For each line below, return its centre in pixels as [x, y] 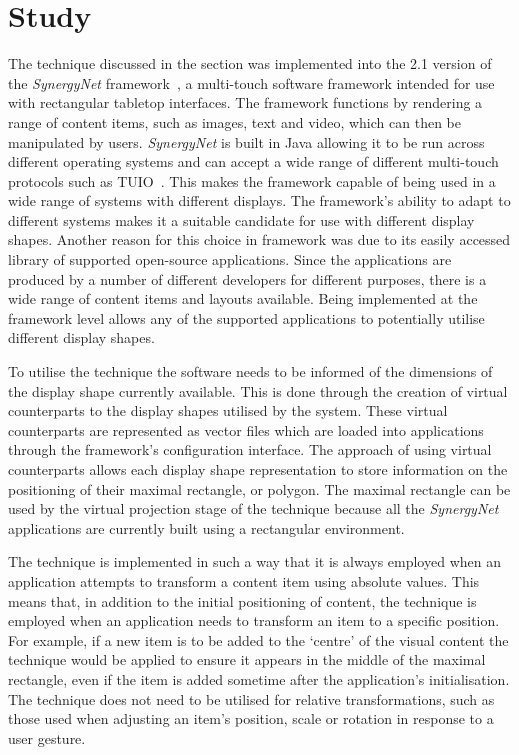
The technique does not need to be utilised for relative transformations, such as [251, 698]
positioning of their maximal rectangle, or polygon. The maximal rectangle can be [259, 488]
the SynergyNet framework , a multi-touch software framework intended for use [251, 82]
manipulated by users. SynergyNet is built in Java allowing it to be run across [246, 141]
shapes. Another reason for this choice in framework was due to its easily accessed [259, 239]
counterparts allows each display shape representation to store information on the [258, 469]
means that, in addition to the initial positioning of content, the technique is [242, 600]
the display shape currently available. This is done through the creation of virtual [258, 390]
